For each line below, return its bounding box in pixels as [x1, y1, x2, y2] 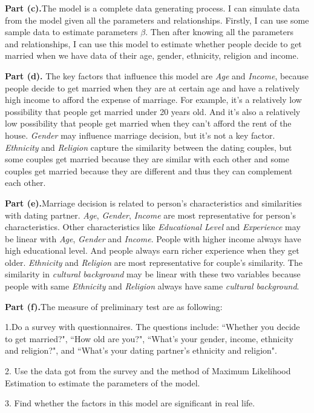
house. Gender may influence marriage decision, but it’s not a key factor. [5, 128, 275, 141]
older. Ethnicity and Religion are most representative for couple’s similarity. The [5, 256, 303, 268]
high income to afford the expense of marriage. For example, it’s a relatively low [5, 93, 302, 106]
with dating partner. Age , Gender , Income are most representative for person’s [5, 208, 296, 221]
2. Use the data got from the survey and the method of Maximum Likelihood [5, 365, 291, 377]
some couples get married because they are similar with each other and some [5, 153, 289, 165]
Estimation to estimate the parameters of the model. [5, 376, 200, 389]
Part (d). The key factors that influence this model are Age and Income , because [5, 69, 309, 82]
